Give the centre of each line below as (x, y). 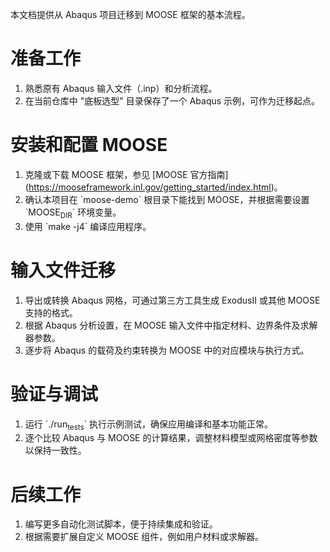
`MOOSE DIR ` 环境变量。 (73, 213)
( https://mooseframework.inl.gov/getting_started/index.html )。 (153, 187)
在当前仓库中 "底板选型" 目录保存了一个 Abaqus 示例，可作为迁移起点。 (172, 100)
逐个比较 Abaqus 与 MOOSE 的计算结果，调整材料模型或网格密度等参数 (171, 438)
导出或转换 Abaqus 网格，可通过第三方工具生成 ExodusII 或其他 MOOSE (172, 300)
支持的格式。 (51, 312)
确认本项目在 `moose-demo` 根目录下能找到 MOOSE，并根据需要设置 (167, 199)
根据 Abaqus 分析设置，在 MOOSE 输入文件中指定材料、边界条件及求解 (171, 325)
